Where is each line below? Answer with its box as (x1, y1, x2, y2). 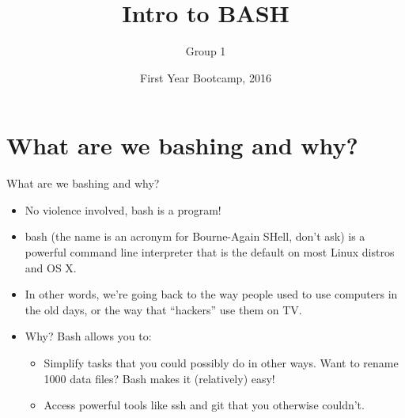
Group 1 (185, 43, 226, 59)
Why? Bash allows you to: (25, 328, 152, 344)
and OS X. (25, 259, 77, 275)
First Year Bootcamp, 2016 (140, 69, 271, 85)
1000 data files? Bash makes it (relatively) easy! (44, 370, 275, 386)
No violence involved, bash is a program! (25, 201, 221, 218)
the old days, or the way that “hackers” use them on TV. (25, 301, 302, 317)
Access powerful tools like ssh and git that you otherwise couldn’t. (44, 397, 365, 413)
